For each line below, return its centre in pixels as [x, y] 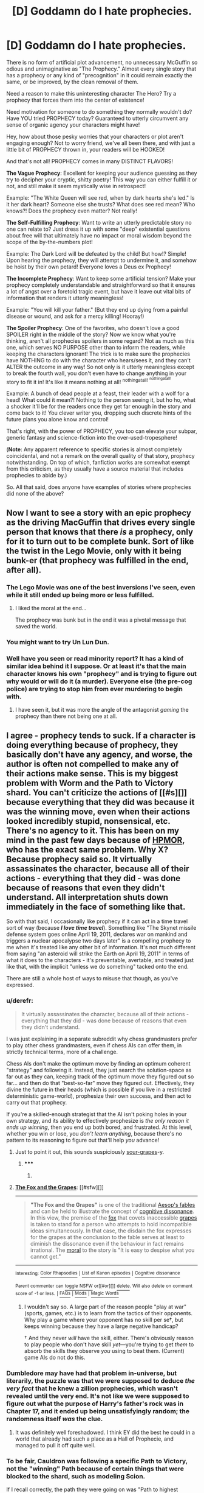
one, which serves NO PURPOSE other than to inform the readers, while [96, 347]
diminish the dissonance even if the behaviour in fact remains [107, 1243]
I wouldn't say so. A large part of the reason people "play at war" [105, 1307]
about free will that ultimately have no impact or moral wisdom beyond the [99, 235]
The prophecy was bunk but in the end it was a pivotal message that [100, 620]
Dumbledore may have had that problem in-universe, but [92, 1373]
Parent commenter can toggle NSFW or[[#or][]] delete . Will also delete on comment [104, 1286]
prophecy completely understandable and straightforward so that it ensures [101, 285]
